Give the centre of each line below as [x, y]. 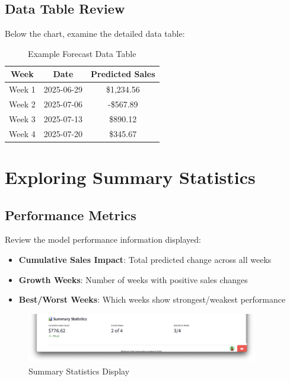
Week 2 [22, 104]
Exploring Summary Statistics [130, 177]
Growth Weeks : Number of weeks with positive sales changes [133, 279]
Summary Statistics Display [79, 371]
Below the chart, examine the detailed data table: [95, 34]
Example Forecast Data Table [82, 53]
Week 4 [22, 133]
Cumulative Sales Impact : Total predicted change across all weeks [145, 260]
